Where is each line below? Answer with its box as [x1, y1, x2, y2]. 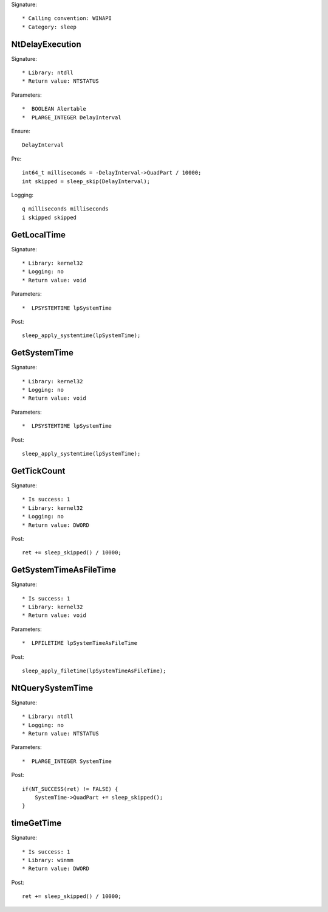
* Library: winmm [22, 857, 73, 864]
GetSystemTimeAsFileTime [11, 565, 117, 575]
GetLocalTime [11, 229, 66, 240]
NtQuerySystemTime [11, 683, 94, 693]
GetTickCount [11, 465, 66, 476]
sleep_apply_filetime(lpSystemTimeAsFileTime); [22, 667, 166, 674]
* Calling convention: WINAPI [22, 15, 112, 22]
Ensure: [11, 128, 30, 135]
